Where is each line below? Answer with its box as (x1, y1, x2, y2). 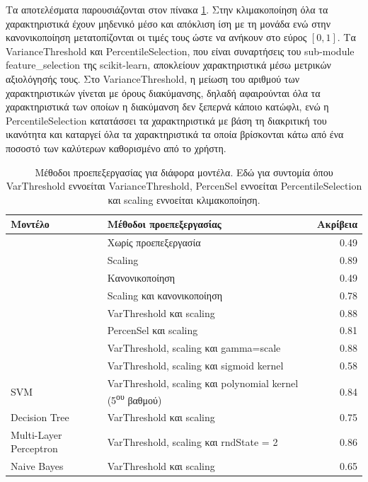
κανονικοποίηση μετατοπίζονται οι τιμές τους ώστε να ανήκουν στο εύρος (6, 30, 307, 45)
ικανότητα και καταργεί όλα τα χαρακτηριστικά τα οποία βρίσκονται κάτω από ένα (6, 127, 344, 142)
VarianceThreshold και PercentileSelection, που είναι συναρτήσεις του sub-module (6, 43, 355, 58)
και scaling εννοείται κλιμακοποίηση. (108, 192, 260, 207)
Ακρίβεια (316, 217, 357, 231)
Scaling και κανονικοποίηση (107, 287, 223, 302)
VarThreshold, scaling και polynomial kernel (107, 375, 299, 390)
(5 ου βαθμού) (107, 390, 162, 407)
